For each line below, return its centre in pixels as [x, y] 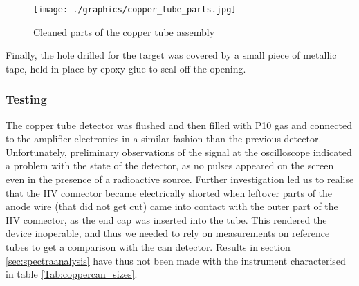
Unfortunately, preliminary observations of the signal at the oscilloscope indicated [179, 152]
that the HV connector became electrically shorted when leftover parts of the [169, 192]
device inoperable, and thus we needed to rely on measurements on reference [168, 233]
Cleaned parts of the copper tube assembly [124, 31]
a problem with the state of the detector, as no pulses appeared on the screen [170, 165]
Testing [26, 99]
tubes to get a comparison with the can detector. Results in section [148, 247]
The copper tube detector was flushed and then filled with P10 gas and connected [179, 125]
